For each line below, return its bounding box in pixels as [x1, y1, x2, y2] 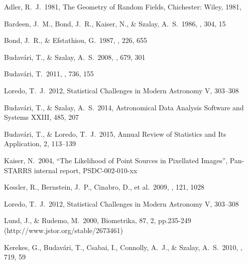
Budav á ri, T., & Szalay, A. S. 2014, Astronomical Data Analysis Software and [4, 102, 244, 112]
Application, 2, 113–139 [4, 138, 76, 149]
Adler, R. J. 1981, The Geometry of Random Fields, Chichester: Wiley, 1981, [4, 1, 242, 11]
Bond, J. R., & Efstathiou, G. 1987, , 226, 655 [4, 35, 147, 45]
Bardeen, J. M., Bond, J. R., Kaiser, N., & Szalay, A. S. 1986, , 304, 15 [4, 18, 226, 28]
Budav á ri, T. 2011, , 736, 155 [4, 68, 94, 79]
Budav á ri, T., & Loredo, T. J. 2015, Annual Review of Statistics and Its [4, 128, 226, 139]
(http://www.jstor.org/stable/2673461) [4, 225, 124, 235]
